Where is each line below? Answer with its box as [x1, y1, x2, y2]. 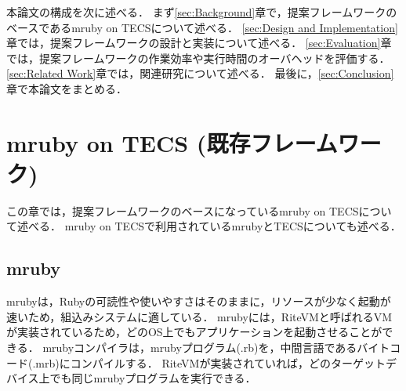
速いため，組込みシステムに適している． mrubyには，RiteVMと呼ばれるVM [6, 308, 393, 324]
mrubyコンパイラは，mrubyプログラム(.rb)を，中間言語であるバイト [42, 339, 390, 356]
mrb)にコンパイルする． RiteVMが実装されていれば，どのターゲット [35, 354, 386, 371]
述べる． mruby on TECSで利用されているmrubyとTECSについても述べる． [16, 218, 401, 234]
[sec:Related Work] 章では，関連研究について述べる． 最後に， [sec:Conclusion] [6, 65, 394, 81]
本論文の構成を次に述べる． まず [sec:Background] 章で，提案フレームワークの [6, 4, 397, 20]
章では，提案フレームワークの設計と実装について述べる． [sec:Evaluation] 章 [6, 34, 392, 51]
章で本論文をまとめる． [6, 80, 127, 96]
